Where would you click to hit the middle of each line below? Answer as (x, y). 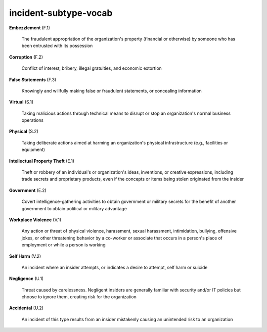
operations (33, 120)
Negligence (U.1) (26, 279)
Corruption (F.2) (26, 57)
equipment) (33, 150)
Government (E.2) (28, 190)
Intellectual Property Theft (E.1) (42, 161)
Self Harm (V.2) (25, 256)
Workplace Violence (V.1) (35, 220)
